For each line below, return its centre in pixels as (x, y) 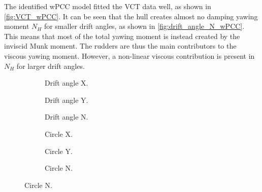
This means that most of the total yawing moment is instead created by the (122, 36)
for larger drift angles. (51, 66)
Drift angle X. (67, 83)
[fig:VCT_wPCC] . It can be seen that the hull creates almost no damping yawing (131, 16)
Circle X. (59, 133)
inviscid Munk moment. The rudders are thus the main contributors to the (120, 46)
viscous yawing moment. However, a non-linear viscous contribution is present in (129, 55)
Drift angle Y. (67, 100)
